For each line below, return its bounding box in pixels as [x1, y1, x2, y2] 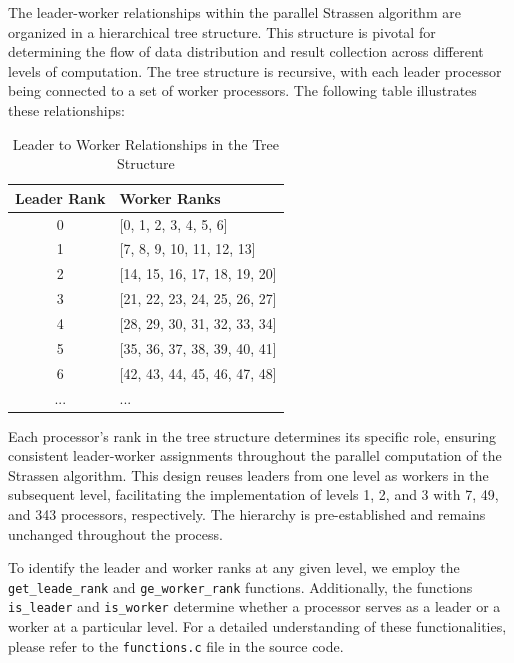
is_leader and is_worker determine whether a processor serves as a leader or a [8, 596, 501, 617]
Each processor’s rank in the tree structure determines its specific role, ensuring [8, 425, 497, 446]
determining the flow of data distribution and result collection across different [8, 41, 484, 62]
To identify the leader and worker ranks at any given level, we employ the [8, 557, 460, 578]
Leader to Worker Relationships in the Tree [12, 133, 279, 154]
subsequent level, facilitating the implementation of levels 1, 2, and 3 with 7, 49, [8, 484, 499, 505]
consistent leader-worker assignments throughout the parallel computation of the [8, 445, 502, 466]
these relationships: [8, 99, 125, 120]
